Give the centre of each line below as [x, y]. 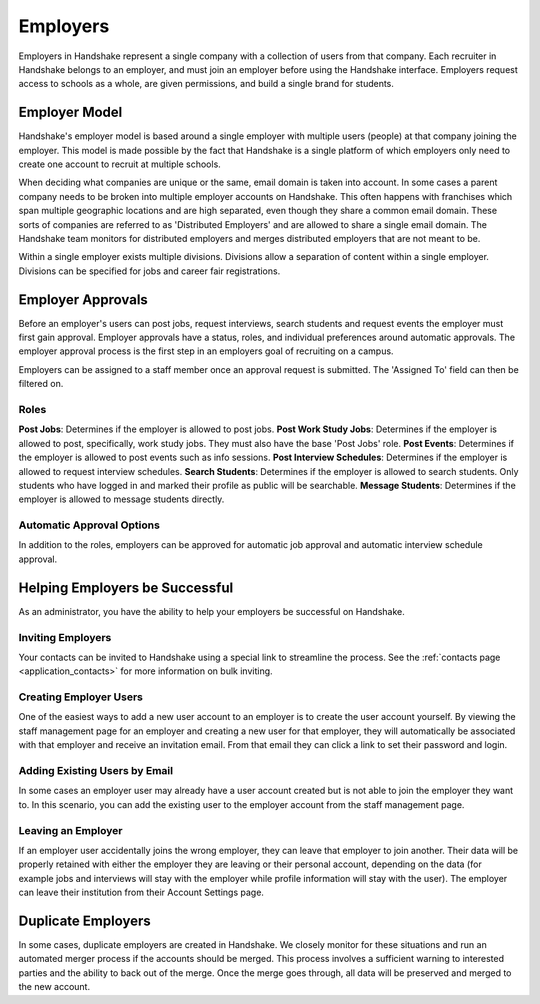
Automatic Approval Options [89, 525]
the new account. [54, 987]
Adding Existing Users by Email [96, 770]
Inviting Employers [65, 637]
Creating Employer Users [81, 697]
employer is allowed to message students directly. [121, 499]
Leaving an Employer [70, 830]
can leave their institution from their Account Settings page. [141, 892]
